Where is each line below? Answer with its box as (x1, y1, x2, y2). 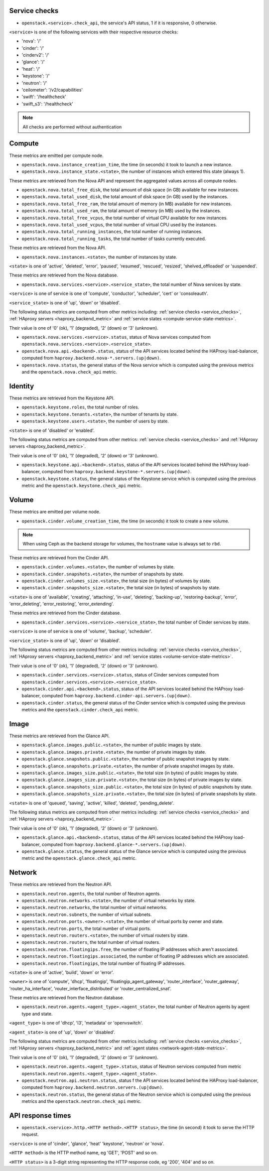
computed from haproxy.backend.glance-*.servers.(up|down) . (41, 841, 187, 847)
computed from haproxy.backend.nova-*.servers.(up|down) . (21, 355, 161, 361)
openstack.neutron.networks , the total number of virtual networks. (21, 905, 168, 911)
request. (21, 1131, 39, 1138)
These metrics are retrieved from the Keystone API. (9, 395, 115, 401)
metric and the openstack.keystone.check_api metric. (21, 483, 142, 489)
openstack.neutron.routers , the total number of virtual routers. (21, 939, 160, 945)
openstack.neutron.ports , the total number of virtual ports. (21, 925, 151, 931)
